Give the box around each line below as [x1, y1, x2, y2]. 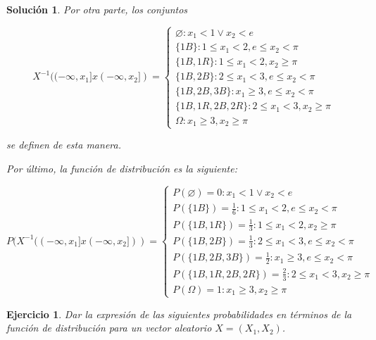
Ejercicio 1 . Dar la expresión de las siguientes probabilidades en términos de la [6, 306, 352, 321]
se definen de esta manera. [6, 137, 121, 152]
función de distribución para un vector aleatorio [6, 320, 212, 335]
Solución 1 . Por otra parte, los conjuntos [6, 2, 188, 16]
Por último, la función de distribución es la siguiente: [6, 160, 238, 175]
